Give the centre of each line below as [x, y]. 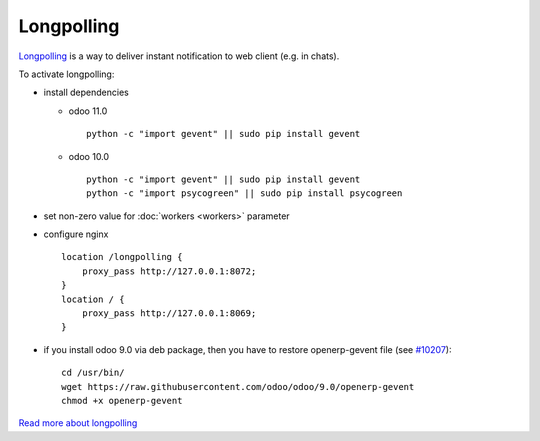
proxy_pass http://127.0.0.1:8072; [169, 271]
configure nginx [76, 234]
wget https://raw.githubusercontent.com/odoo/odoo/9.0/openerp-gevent [238, 386]
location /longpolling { [122, 257]
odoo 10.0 [89, 156]
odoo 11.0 [88, 111]
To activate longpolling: [66, 74]
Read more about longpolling [78, 423]
